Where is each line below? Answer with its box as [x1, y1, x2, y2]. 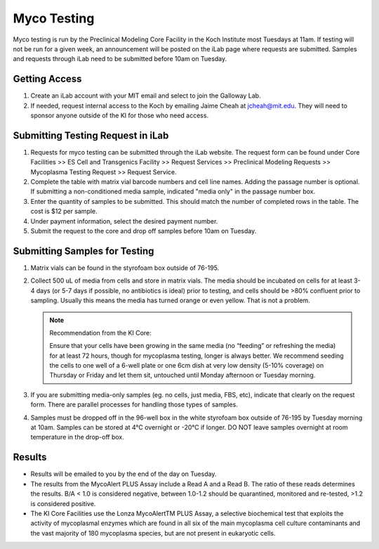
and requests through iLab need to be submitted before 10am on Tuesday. [13, 55, 227, 63]
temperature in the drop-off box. [30, 433, 124, 441]
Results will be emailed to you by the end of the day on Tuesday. [30, 470, 217, 478]
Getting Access [13, 73, 82, 85]
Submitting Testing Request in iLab [13, 129, 169, 141]
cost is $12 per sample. [30, 207, 98, 216]
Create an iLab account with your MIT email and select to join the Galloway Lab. [30, 91, 261, 100]
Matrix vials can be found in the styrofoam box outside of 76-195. [30, 264, 220, 272]
